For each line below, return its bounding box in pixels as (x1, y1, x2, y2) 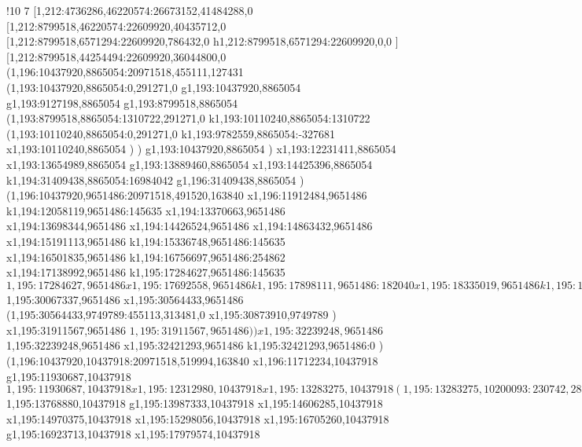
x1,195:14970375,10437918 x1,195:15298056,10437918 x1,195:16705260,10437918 (6, 410, 389, 427)
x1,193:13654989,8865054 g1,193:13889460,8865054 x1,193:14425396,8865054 (6, 156, 373, 172)
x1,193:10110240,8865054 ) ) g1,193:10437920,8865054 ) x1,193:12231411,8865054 (6, 141, 396, 157)
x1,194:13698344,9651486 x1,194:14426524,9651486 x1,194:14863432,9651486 (6, 218, 373, 234)
